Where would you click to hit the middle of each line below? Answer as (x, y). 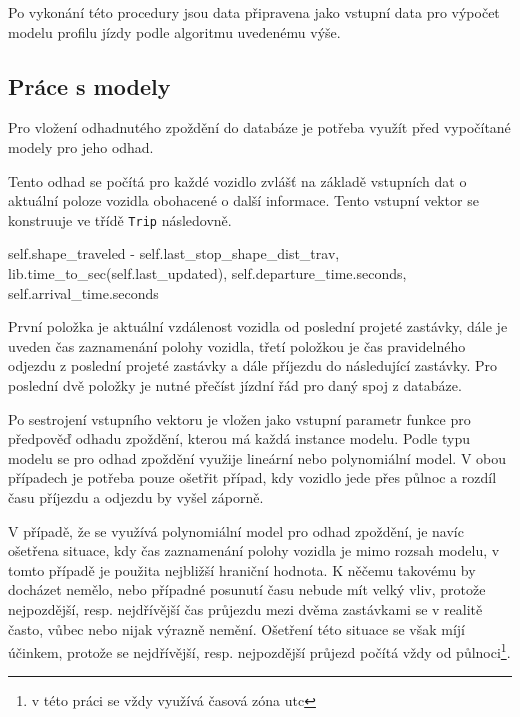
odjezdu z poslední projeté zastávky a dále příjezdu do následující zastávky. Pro (253, 365)
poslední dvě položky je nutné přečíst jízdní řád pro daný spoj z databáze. (235, 384)
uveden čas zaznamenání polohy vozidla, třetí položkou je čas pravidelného (237, 345)
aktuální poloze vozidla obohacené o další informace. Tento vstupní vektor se (243, 200)
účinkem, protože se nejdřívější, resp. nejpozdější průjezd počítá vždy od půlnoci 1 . (259, 650)
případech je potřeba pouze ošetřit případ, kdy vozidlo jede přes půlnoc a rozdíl (252, 477)
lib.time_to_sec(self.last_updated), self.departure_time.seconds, (207, 273)
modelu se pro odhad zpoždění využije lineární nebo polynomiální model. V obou (257, 457)
